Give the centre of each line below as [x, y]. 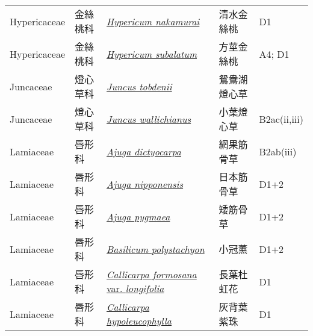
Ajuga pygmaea [138, 216]
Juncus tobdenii [139, 86]
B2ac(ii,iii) [281, 119]
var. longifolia [135, 288]
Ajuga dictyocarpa [144, 151]
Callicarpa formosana [152, 274]
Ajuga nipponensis [145, 184]
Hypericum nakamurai [153, 21]
